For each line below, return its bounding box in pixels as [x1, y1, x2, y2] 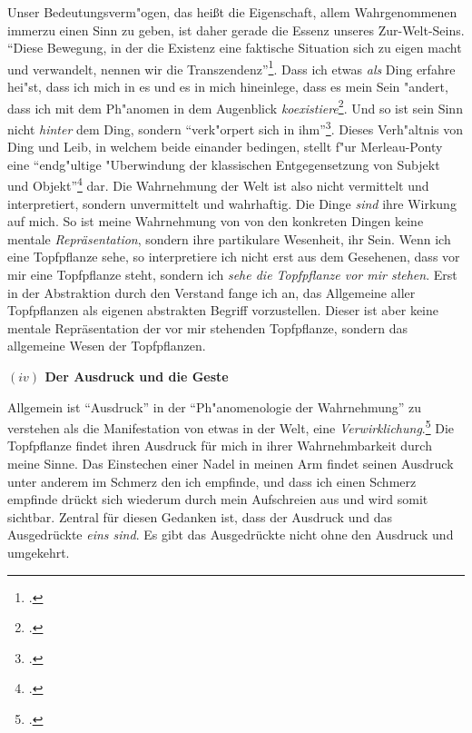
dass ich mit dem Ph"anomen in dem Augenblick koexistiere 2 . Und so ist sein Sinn [7, 95, 463, 117]
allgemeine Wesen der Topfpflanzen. [7, 336, 206, 355]
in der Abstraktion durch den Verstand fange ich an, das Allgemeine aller [7, 282, 416, 302]
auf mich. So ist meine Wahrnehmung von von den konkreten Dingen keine [7, 212, 424, 231]
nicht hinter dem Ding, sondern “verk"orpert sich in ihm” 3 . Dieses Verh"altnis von [7, 116, 464, 138]
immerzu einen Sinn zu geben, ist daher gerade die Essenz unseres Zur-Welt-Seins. [7, 20, 465, 39]
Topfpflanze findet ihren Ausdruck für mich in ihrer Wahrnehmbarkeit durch [7, 436, 432, 455]
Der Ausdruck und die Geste [44, 366, 229, 385]
